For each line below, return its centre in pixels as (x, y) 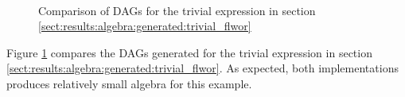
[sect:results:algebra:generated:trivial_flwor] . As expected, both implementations (202, 68)
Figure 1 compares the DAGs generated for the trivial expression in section (189, 52)
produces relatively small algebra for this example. (129, 83)
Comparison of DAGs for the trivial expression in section (177, 10)
